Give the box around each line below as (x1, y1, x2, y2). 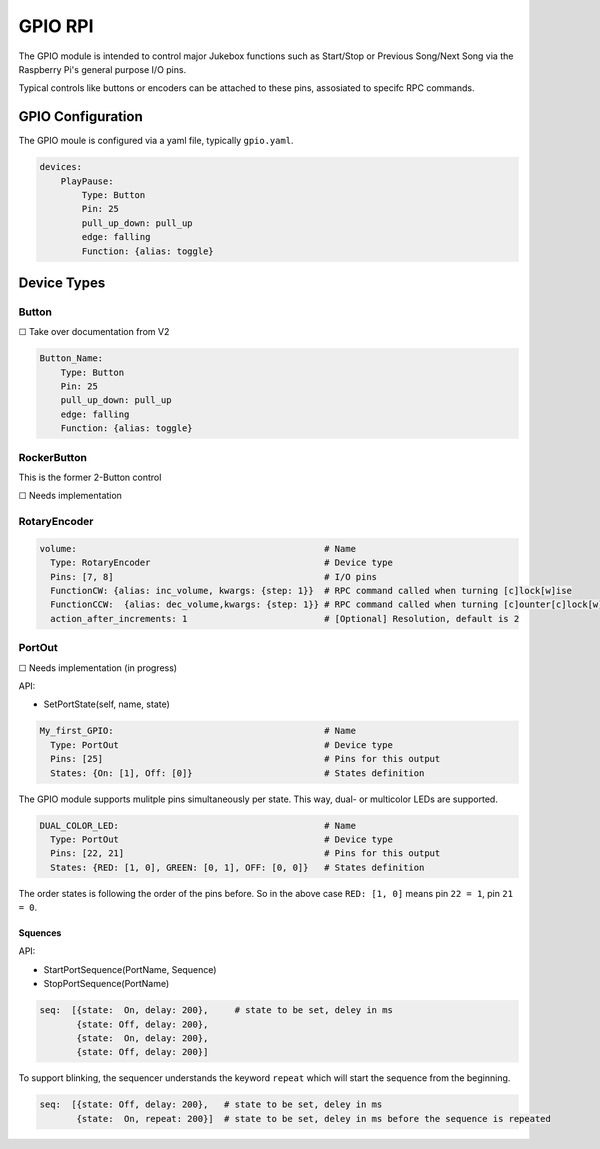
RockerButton (18, 450, 87, 464)
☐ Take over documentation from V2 (18, 326, 170, 338)
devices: (39, 161, 83, 173)
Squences (18, 927, 62, 939)
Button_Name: (39, 353, 104, 364)
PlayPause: (60, 175, 114, 187)
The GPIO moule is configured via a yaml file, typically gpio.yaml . (18, 135, 294, 147)
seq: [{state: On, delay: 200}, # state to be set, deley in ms (39, 1005, 394, 1016)
